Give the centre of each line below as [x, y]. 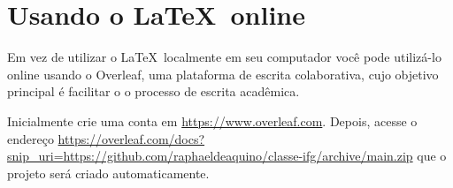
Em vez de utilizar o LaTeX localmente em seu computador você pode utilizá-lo [224, 57]
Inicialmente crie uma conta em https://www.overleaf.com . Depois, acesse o [212, 120]
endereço [31, 138]
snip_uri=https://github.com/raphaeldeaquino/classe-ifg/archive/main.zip [210, 156]
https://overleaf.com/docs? [131, 138]
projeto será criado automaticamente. [108, 173]
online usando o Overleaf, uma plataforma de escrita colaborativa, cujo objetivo [223, 74]
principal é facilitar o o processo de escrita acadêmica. [154, 91]
